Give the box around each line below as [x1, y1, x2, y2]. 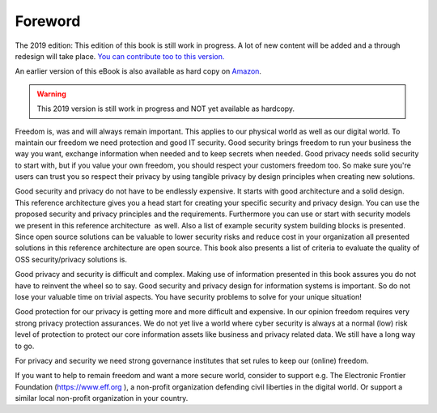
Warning [36, 89, 66, 99]
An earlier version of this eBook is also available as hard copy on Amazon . [15, 66, 262, 76]
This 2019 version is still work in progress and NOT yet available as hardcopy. [36, 104, 295, 113]
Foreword [15, 12, 81, 30]
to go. [15, 341, 35, 351]
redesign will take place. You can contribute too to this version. [15, 51, 225, 61]
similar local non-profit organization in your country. [15, 394, 189, 403]
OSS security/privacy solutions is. [15, 254, 127, 264]
